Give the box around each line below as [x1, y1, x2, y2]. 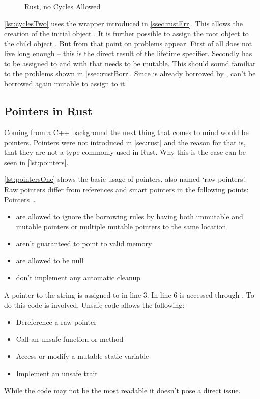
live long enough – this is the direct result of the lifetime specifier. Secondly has [4, 48, 252, 59]
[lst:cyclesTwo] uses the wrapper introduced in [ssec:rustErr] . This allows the [4, 18, 243, 29]
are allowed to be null [16, 255, 84, 265]
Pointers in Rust [4, 103, 93, 119]
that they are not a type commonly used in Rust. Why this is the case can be [4, 147, 246, 157]
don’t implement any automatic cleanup [16, 272, 141, 283]
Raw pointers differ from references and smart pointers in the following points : [4, 183, 249, 194]
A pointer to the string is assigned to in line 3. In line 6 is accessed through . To [4, 289, 254, 300]
